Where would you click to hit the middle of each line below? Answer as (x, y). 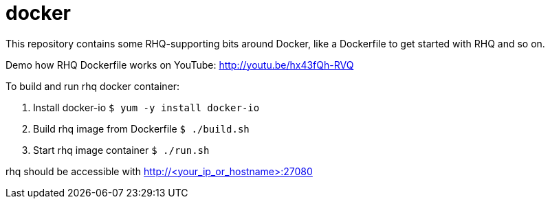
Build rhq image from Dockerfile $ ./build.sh (141, 128)
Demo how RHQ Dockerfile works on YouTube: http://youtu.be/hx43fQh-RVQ (180, 65)
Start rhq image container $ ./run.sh (121, 150)
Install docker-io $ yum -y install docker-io (146, 107)
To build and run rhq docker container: (93, 86)
